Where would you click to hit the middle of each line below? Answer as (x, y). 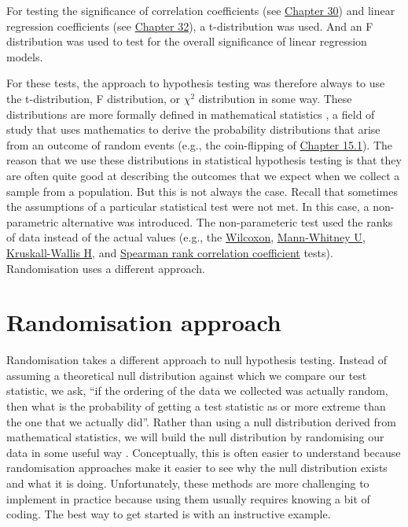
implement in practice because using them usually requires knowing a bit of (188, 498)
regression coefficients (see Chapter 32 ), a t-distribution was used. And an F (190, 26)
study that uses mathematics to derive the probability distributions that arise (193, 129)
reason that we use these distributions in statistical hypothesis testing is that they (204, 160)
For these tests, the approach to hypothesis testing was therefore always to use (196, 83)
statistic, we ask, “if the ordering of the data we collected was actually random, (197, 391)
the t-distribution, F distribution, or (94, 98)
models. (25, 56)
